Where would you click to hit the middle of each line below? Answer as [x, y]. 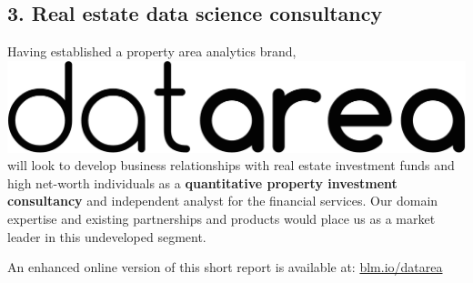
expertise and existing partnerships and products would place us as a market [221, 219]
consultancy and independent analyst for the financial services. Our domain [223, 201]
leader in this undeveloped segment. [107, 236]
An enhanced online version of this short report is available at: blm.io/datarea [225, 267]
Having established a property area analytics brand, [152, 51]
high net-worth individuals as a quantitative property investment [202, 182]
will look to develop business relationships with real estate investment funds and [231, 165]
